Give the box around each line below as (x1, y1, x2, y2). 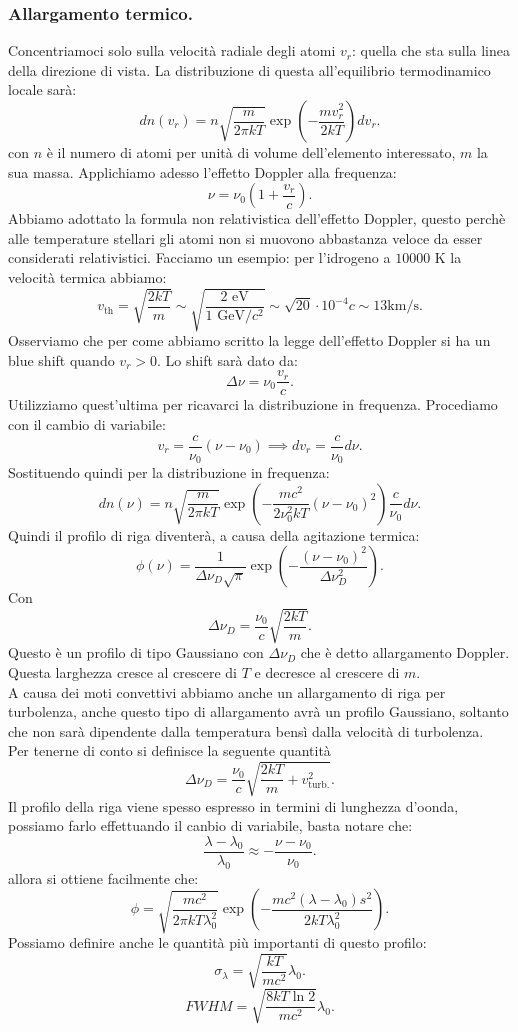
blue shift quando (8, 349, 115, 370)
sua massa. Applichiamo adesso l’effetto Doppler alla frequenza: (8, 161, 397, 182)
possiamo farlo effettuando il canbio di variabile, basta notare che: (8, 815, 413, 836)
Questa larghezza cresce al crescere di (8, 661, 237, 682)
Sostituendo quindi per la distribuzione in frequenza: (8, 462, 330, 483)
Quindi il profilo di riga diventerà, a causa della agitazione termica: (8, 524, 420, 545)
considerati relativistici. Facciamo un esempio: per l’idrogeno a (8, 247, 391, 268)
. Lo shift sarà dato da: (156, 349, 298, 370)
